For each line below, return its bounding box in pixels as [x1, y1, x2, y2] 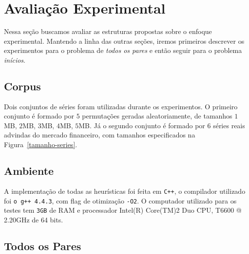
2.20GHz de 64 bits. [4, 214, 63, 224]
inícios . [4, 54, 25, 65]
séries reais [213, 120, 245, 130]
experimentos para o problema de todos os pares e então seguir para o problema [4, 45, 242, 55]
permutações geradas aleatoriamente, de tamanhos [82, 111, 232, 121]
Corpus [4, 78, 41, 93]
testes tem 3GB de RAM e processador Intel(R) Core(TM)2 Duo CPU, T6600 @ [4, 205, 242, 215]
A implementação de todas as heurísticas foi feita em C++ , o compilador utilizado [4, 186, 246, 196]
